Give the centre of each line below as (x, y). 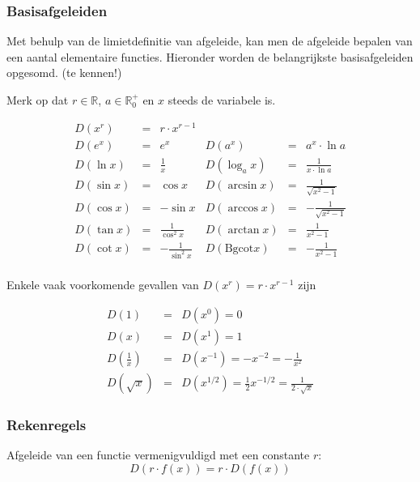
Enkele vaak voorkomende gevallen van (103, 285)
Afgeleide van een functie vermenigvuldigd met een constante (158, 455)
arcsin (242, 186)
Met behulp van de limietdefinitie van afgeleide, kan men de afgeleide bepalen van (210, 41)
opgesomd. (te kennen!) (64, 73)
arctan (244, 230)
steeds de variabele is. (222, 100)
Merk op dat (38, 100)
